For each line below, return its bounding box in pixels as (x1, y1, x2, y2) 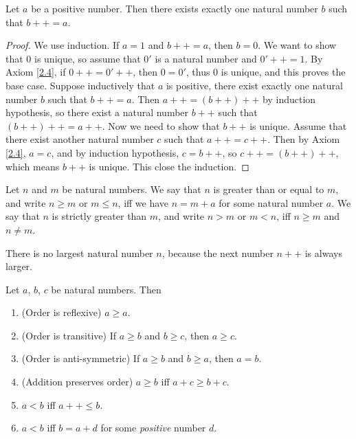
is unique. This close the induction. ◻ (89, 159, 249, 173)
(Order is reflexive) (21, 305, 102, 319)
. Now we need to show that (102, 118, 220, 133)
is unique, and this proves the (221, 65, 346, 79)
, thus (186, 65, 210, 79)
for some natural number (219, 195, 324, 210)
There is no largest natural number (5, 245, 153, 260)
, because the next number (162, 245, 274, 260)
